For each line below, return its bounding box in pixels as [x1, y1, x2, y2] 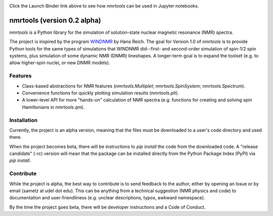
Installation [9, 117, 38, 124]
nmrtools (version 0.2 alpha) [9, 16, 101, 25]
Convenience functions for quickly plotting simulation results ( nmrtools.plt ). [22, 90, 179, 96]
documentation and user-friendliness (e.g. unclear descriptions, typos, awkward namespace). [9, 195, 205, 201]
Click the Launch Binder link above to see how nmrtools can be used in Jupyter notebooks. [9, 3, 199, 9]
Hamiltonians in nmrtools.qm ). [22, 104, 85, 110]
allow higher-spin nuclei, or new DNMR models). [9, 60, 110, 66]
